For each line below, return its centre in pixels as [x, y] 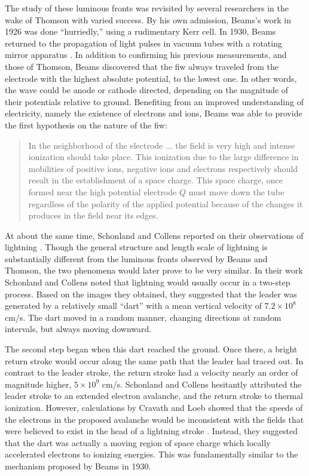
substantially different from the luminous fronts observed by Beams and [136, 258]
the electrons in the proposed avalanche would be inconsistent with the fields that [154, 419]
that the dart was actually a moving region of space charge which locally [138, 442]
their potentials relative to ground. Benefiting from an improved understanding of [154, 101]
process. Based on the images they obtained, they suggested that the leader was [151, 294]
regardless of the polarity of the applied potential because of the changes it [166, 203]
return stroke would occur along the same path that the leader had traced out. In [154, 360]
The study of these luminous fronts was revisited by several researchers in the [147, 8]
